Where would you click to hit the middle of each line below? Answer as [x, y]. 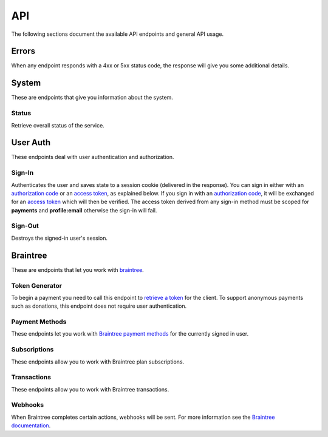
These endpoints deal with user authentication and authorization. [93, 157]
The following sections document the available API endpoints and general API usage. [118, 34]
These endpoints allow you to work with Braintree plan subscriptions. [98, 362]
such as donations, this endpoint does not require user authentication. [99, 306]
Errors [23, 51]
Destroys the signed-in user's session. [60, 238]
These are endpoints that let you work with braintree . [77, 269]
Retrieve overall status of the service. [58, 125]
